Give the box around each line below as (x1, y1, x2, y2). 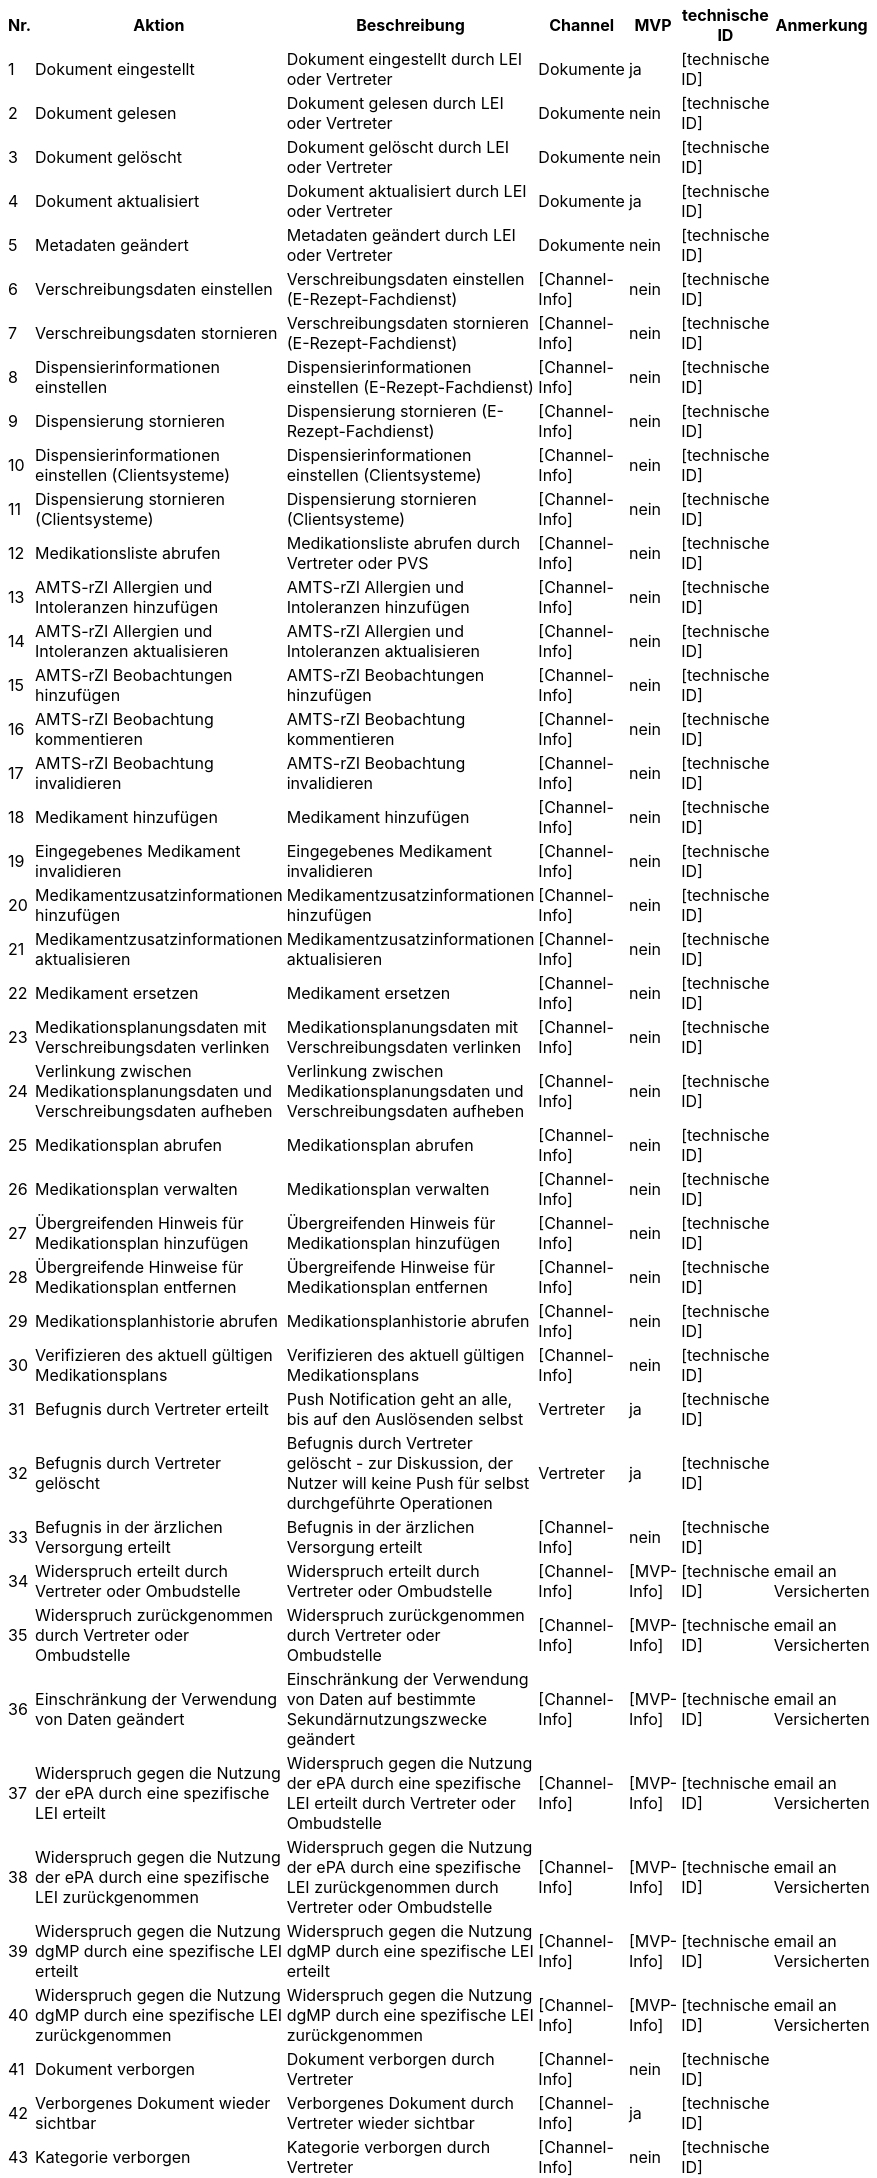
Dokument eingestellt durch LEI (286, 49, 523, 69)
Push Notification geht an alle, (286, 1389, 513, 1409)
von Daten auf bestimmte (286, 1689, 476, 1709)
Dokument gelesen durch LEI (286, 93, 504, 113)
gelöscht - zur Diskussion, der (286, 1453, 513, 1473)
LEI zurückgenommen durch (286, 1877, 499, 1897)
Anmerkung (775, 15, 868, 35)
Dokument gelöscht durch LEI (286, 137, 510, 157)
